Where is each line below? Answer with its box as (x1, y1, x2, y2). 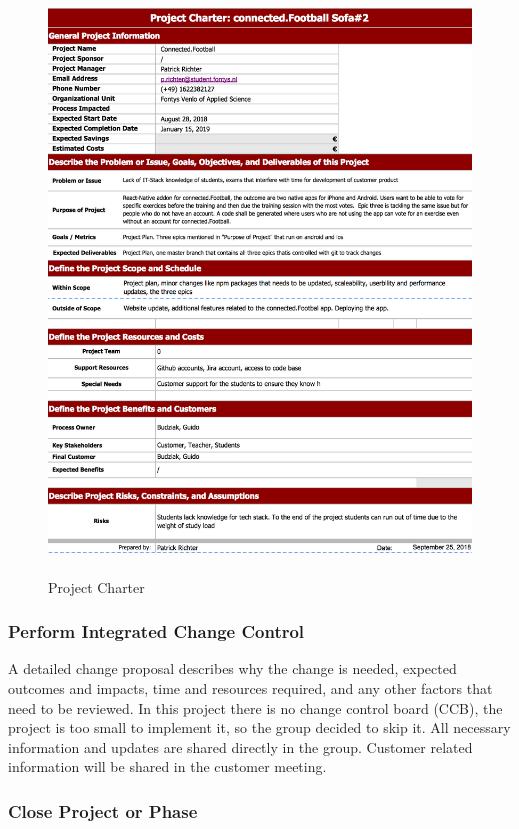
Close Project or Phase (8, 798, 198, 823)
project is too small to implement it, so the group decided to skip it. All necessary (8, 717, 511, 738)
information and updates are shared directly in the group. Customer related (8, 736, 473, 757)
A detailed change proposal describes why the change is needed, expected (8, 658, 457, 679)
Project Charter (48, 576, 145, 597)
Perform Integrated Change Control (8, 619, 305, 644)
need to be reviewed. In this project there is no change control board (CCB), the (8, 697, 503, 718)
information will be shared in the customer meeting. (8, 756, 327, 777)
